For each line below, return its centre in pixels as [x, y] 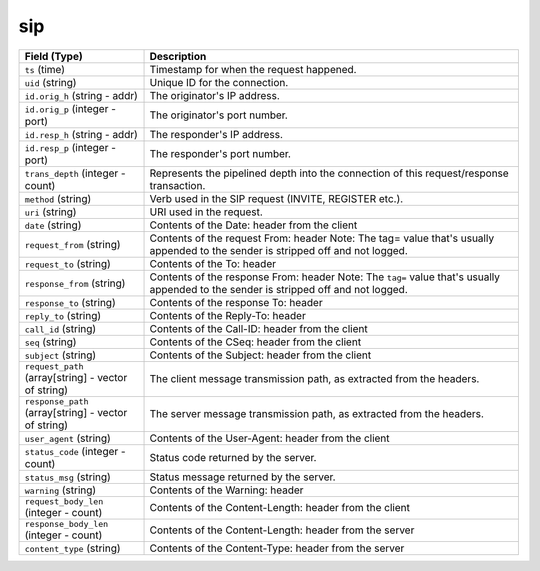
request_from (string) [72, 244]
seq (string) [50, 342]
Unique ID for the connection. [219, 82]
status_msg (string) [68, 477]
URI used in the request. [206, 212]
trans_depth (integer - [75, 173]
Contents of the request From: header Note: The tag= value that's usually [322, 238]
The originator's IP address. [214, 95]
